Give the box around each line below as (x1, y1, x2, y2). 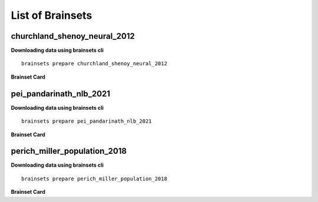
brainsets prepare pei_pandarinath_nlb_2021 (21, 118, 153, 124)
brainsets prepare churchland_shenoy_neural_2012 (21, 60, 168, 67)
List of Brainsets (11, 9, 92, 22)
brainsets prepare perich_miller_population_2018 (21, 175, 168, 182)
